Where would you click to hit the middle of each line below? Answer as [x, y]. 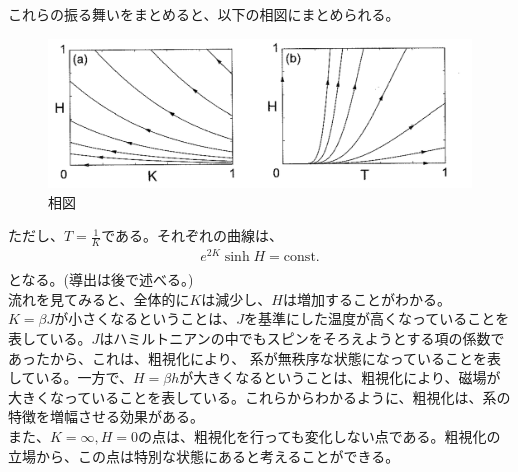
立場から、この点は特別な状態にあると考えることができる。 [204, 455]
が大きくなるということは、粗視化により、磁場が [340, 377]
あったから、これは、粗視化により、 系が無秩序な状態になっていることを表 [255, 357]
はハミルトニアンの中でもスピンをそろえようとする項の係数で [302, 338]
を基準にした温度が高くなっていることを [377, 318]
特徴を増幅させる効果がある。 [106, 416]
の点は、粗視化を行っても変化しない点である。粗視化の [319, 435]
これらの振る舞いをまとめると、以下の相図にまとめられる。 [204, 14]
